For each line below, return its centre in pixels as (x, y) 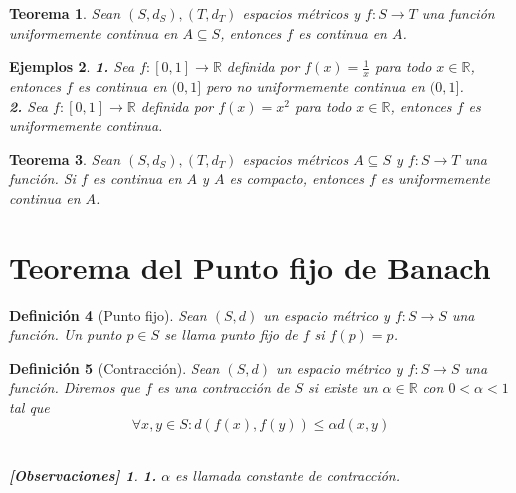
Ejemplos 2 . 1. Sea (72, 66)
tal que (29, 407)
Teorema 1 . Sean (65, 13)
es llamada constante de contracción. (288, 475)
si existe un (343, 387)
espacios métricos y (301, 13)
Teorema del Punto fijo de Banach (250, 266)
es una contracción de (223, 387)
